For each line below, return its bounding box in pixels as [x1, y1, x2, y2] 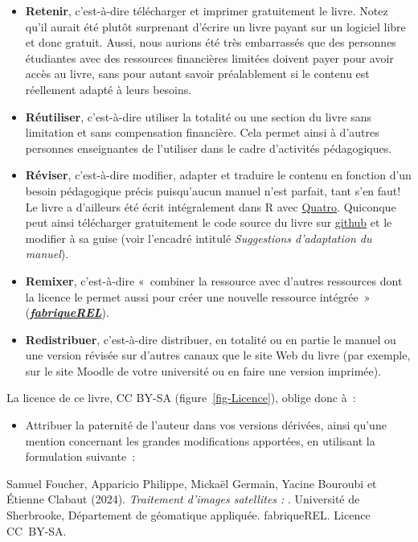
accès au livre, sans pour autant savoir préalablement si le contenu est [25, 65, 370, 82]
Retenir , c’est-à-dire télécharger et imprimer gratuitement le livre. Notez [25, 2, 388, 18]
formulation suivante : [25, 448, 136, 465]
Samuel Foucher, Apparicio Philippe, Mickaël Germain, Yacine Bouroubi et [6, 474, 377, 491]
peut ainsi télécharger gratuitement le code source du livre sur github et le [25, 214, 392, 231]
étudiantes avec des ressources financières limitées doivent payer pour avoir [25, 49, 394, 66]
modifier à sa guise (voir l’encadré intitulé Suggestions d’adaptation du [25, 229, 372, 246]
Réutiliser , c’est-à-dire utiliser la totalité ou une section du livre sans [25, 108, 371, 125]
